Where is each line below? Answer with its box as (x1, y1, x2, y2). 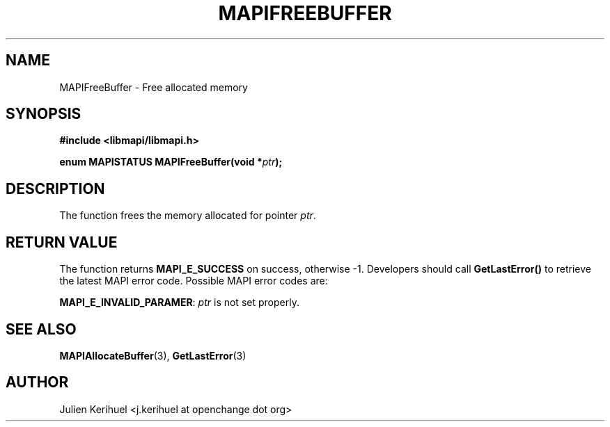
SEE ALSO (6, 320, 77, 338)
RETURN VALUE (6, 233, 118, 251)
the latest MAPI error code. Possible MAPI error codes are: (59, 275, 328, 287)
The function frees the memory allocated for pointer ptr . (59, 209, 316, 222)
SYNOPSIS (6, 105, 81, 123)
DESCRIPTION (6, 179, 105, 198)
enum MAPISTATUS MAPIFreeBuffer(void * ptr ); (59, 156, 283, 168)
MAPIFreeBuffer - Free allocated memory (59, 81, 248, 93)
